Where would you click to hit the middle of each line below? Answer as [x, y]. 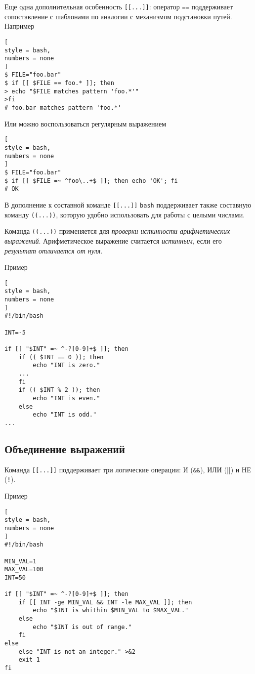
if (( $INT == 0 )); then [61, 357]
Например [20, 26]
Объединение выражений [65, 448]
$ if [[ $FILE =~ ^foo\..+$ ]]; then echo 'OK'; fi [91, 181]
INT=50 [15, 577]
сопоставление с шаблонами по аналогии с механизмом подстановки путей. [118, 16]
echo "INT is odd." [65, 415]
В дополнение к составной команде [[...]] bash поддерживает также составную [128, 204]
